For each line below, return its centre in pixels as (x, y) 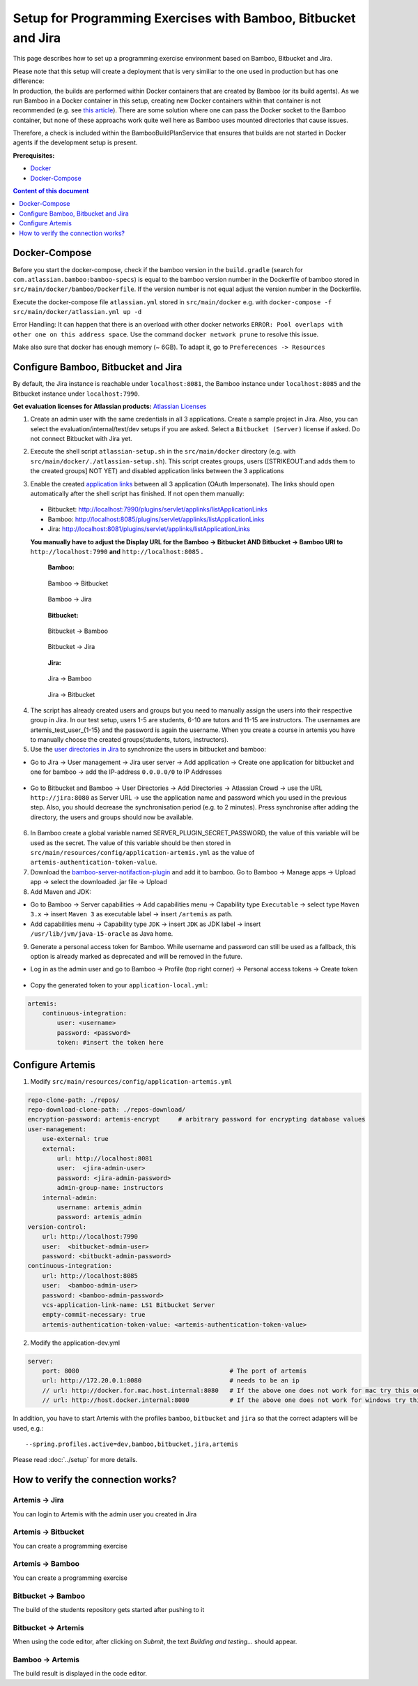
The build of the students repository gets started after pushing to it (109, 1609)
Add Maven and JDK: (61, 892)
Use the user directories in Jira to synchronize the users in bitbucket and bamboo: (148, 749)
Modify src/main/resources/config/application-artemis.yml (131, 1081)
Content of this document (51, 191)
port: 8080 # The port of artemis (175, 1371)
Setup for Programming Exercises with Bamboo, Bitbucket (184, 18)
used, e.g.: (28, 1428)
